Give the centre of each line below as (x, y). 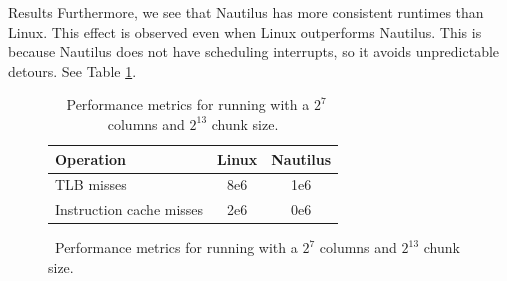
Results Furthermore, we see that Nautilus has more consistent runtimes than (246, 12)
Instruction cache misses (129, 209)
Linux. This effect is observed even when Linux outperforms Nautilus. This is (245, 31)
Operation (91, 158)
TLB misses (91, 184)
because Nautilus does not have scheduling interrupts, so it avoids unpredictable (254, 51)
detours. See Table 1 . (72, 70)
